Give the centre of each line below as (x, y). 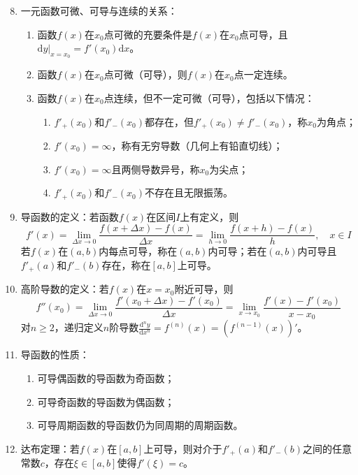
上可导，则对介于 (183, 448)
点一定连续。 (263, 74)
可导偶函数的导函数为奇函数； (106, 378)
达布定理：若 (50, 448)
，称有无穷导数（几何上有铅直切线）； (197, 146)
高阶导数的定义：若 (65, 289)
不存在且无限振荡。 (189, 192)
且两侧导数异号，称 (156, 169)
